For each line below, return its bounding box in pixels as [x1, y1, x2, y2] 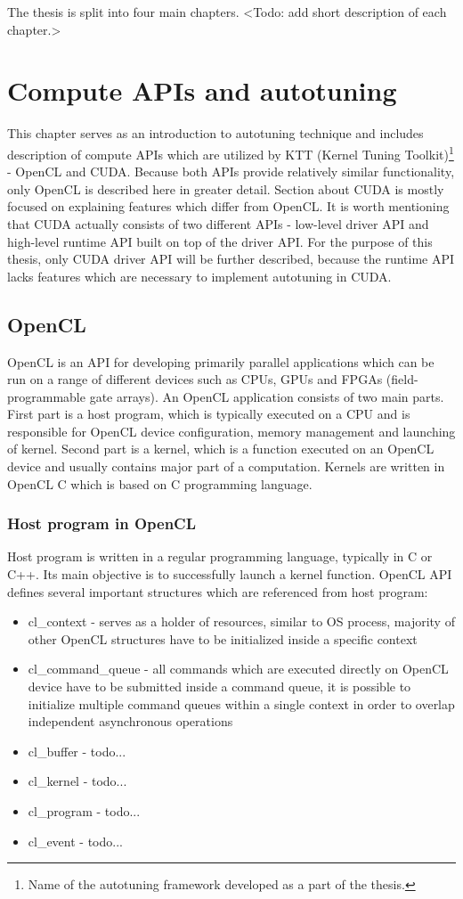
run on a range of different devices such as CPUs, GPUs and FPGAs [7, 370, 383, 388]
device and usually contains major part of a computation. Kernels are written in [7, 457, 445, 476]
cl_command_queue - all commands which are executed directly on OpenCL [28, 659, 449, 678]
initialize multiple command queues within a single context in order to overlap [28, 694, 455, 713]
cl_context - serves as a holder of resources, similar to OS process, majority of [28, 612, 455, 631]
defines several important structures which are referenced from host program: [7, 582, 428, 601]
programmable [7, 387, 85, 405]
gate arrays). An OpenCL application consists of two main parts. [89, 387, 444, 405]
